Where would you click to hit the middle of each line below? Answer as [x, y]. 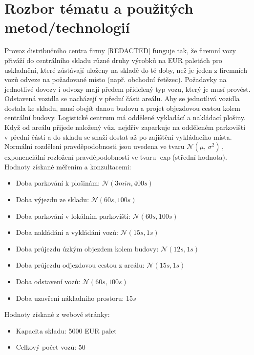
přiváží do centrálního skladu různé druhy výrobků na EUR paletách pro [113, 60]
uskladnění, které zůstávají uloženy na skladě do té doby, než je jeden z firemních [126, 70]
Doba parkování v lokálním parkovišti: [73, 216]
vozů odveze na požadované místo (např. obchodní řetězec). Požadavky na [116, 79]
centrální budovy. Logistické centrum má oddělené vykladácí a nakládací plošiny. [125, 117]
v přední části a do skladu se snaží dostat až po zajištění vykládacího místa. [118, 136]
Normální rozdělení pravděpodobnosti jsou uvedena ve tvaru [95, 146]
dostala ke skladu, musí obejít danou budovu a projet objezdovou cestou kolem [122, 108]
